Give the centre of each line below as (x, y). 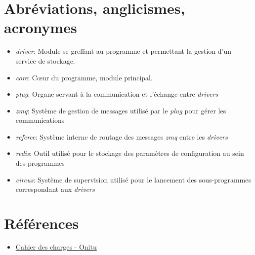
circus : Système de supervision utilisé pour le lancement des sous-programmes (133, 179)
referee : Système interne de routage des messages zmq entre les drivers (122, 136)
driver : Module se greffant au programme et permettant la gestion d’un (124, 51)
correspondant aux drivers (55, 189)
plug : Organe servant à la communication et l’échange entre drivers (117, 94)
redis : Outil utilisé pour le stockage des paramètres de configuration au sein (130, 153)
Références (42, 223)
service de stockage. (45, 60)
